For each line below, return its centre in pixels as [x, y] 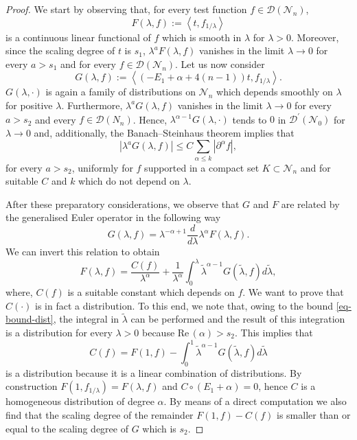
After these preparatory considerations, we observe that [123, 204]
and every [55, 119]
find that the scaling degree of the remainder [100, 414]
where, [19, 291]
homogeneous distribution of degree [80, 401]
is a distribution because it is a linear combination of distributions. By [154, 372]
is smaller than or [313, 414]
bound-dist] [30, 319]
